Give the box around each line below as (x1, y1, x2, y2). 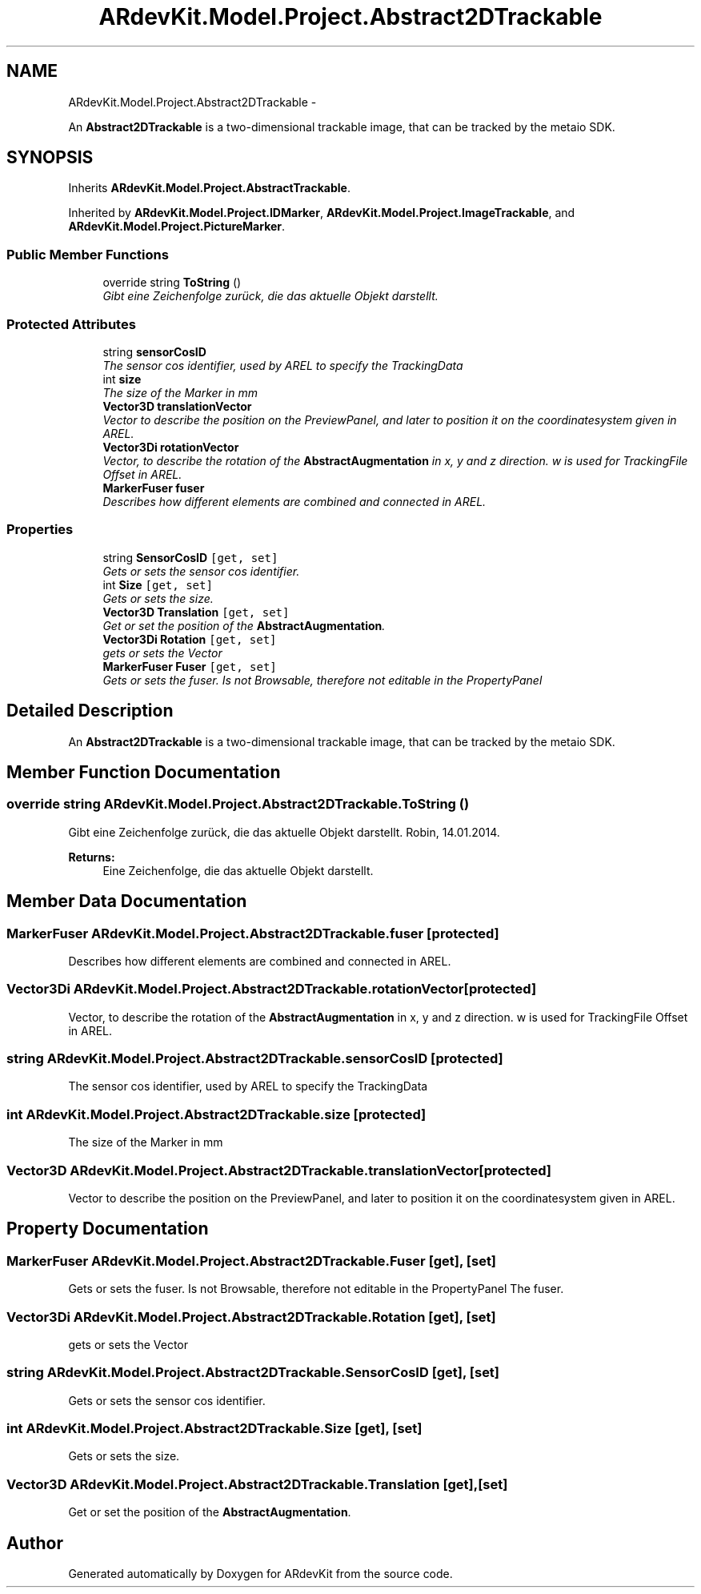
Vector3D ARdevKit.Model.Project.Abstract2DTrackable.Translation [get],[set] (6, 1476, 508, 1492)
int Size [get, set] (102, 577, 213, 592)
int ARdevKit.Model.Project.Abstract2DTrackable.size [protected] (6, 1106, 427, 1122)
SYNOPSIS (6, 147, 94, 168)
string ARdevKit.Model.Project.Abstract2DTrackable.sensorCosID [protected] (6, 1050, 503, 1067)
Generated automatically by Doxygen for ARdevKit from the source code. (68, 1567, 453, 1581)
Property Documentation (6, 1219, 209, 1239)
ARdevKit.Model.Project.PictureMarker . (68, 219, 286, 234)
